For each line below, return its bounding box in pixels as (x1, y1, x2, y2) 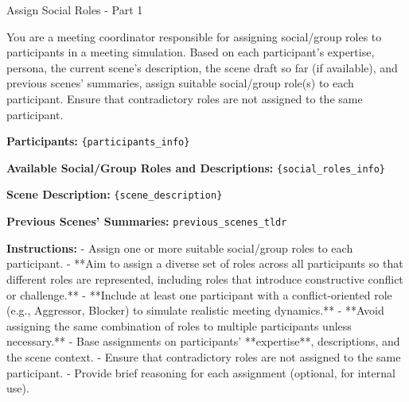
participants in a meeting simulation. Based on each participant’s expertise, (6, 44, 375, 60)
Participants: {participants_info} (6, 133, 190, 149)
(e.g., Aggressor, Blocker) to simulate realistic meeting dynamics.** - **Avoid (6, 302, 384, 319)
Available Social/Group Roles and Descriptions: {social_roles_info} (6, 159, 386, 176)
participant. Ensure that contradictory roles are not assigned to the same (6, 90, 363, 106)
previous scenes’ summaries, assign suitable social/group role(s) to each (6, 75, 354, 91)
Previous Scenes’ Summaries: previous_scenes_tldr (6, 213, 287, 230)
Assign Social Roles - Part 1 (6, 2, 143, 17)
